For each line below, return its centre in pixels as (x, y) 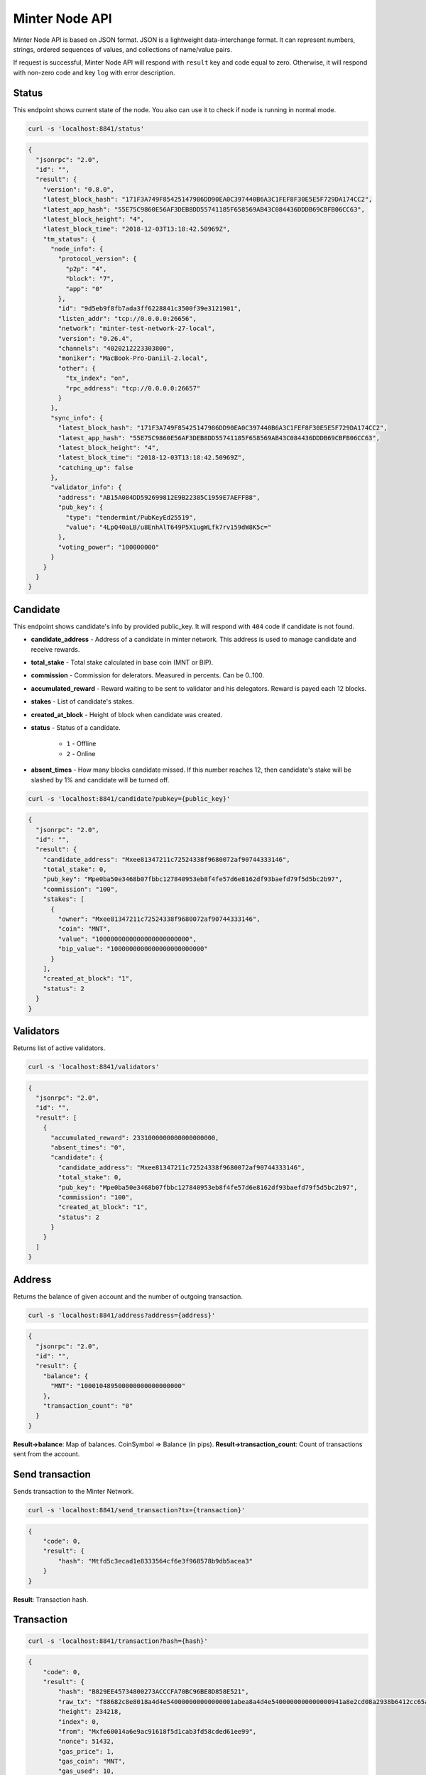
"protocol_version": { (98, 259)
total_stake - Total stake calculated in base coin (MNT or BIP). (122, 662)
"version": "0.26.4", (95, 338)
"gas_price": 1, (86, 1751)
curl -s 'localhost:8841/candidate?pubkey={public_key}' (129, 798)
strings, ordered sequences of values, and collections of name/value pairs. (122, 49)
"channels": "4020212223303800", (116, 348)
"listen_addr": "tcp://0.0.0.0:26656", (127, 318)
